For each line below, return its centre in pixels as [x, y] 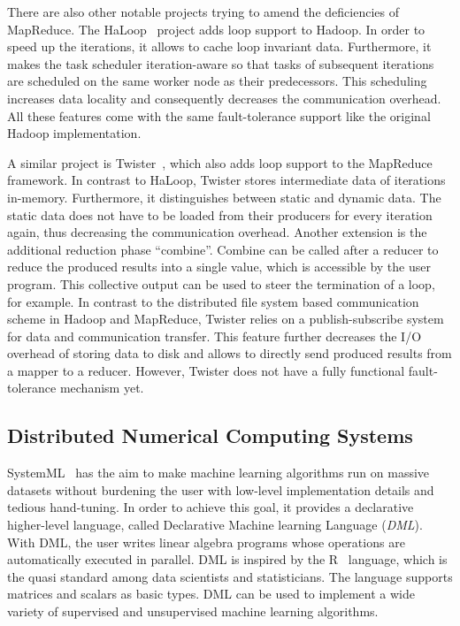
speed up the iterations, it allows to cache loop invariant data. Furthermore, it [219, 46]
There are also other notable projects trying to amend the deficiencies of [203, 11]
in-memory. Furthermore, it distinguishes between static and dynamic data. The [224, 197]
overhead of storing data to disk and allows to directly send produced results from [230, 353]
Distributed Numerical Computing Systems [210, 435]
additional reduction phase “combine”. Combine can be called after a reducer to [223, 249]
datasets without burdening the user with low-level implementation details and [221, 489]
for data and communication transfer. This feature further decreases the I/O [215, 336]
